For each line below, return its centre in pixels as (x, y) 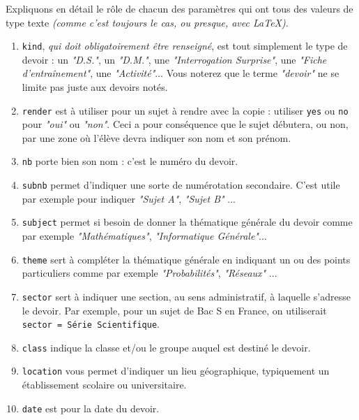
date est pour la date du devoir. (91, 408)
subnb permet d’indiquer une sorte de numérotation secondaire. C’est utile (181, 185)
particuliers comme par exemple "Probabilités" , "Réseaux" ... (150, 273)
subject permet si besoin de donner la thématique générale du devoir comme (187, 222)
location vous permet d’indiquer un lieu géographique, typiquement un (176, 371)
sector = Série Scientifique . (91, 324)
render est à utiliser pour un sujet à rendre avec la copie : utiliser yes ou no (185, 110)
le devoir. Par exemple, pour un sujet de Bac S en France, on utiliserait (174, 310)
